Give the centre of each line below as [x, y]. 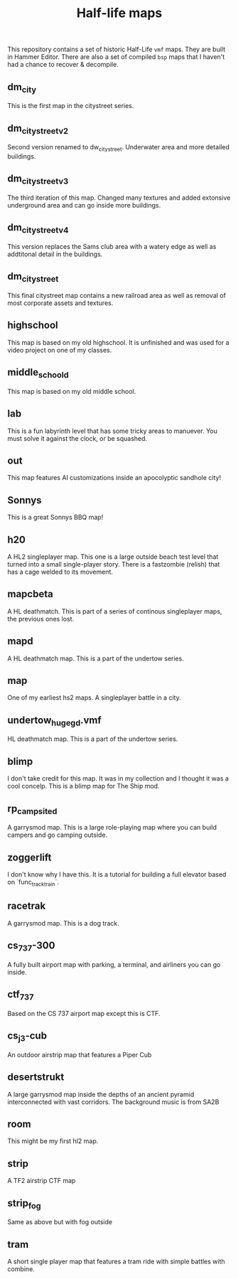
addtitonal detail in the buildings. [55, 254]
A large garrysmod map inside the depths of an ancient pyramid [101, 1094]
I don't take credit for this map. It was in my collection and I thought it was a [118, 778]
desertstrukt [36, 1077]
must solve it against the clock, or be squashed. [77, 438]
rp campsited [32, 809]
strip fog [24, 1204]
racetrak [27, 906]
